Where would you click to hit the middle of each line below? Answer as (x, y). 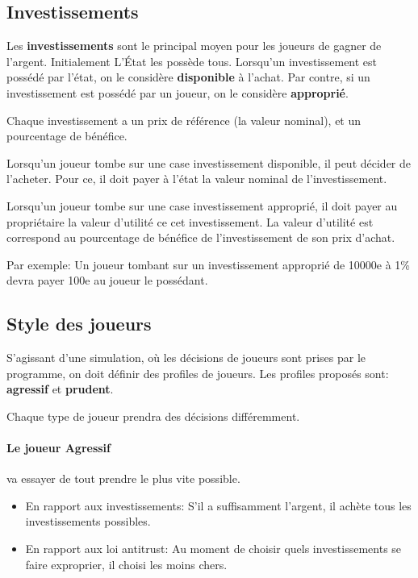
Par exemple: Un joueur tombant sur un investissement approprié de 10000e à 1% (209, 264)
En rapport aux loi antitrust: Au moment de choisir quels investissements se (213, 549)
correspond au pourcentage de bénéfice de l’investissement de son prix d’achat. (201, 237)
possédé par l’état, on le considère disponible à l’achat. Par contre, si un (188, 77)
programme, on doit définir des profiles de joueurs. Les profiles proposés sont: (198, 373)
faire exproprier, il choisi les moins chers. (126, 564)
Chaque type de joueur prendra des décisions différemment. (153, 416)
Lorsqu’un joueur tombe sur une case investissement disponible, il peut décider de (209, 162)
